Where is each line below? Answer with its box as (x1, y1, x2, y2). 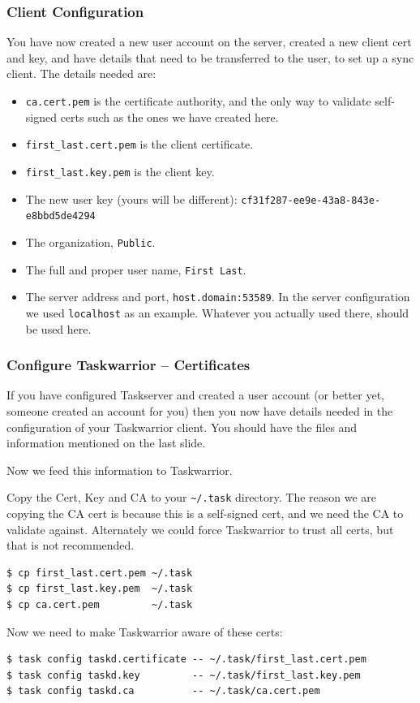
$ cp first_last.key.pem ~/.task (6, 583, 193, 595)
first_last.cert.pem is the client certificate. (25, 136, 254, 153)
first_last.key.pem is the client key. (25, 162, 215, 179)
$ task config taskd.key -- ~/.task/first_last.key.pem (6, 669, 361, 681)
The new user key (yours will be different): (25, 190, 238, 207)
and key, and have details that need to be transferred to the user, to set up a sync (6, 49, 414, 66)
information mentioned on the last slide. (6, 434, 206, 451)
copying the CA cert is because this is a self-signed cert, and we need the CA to (6, 504, 404, 521)
